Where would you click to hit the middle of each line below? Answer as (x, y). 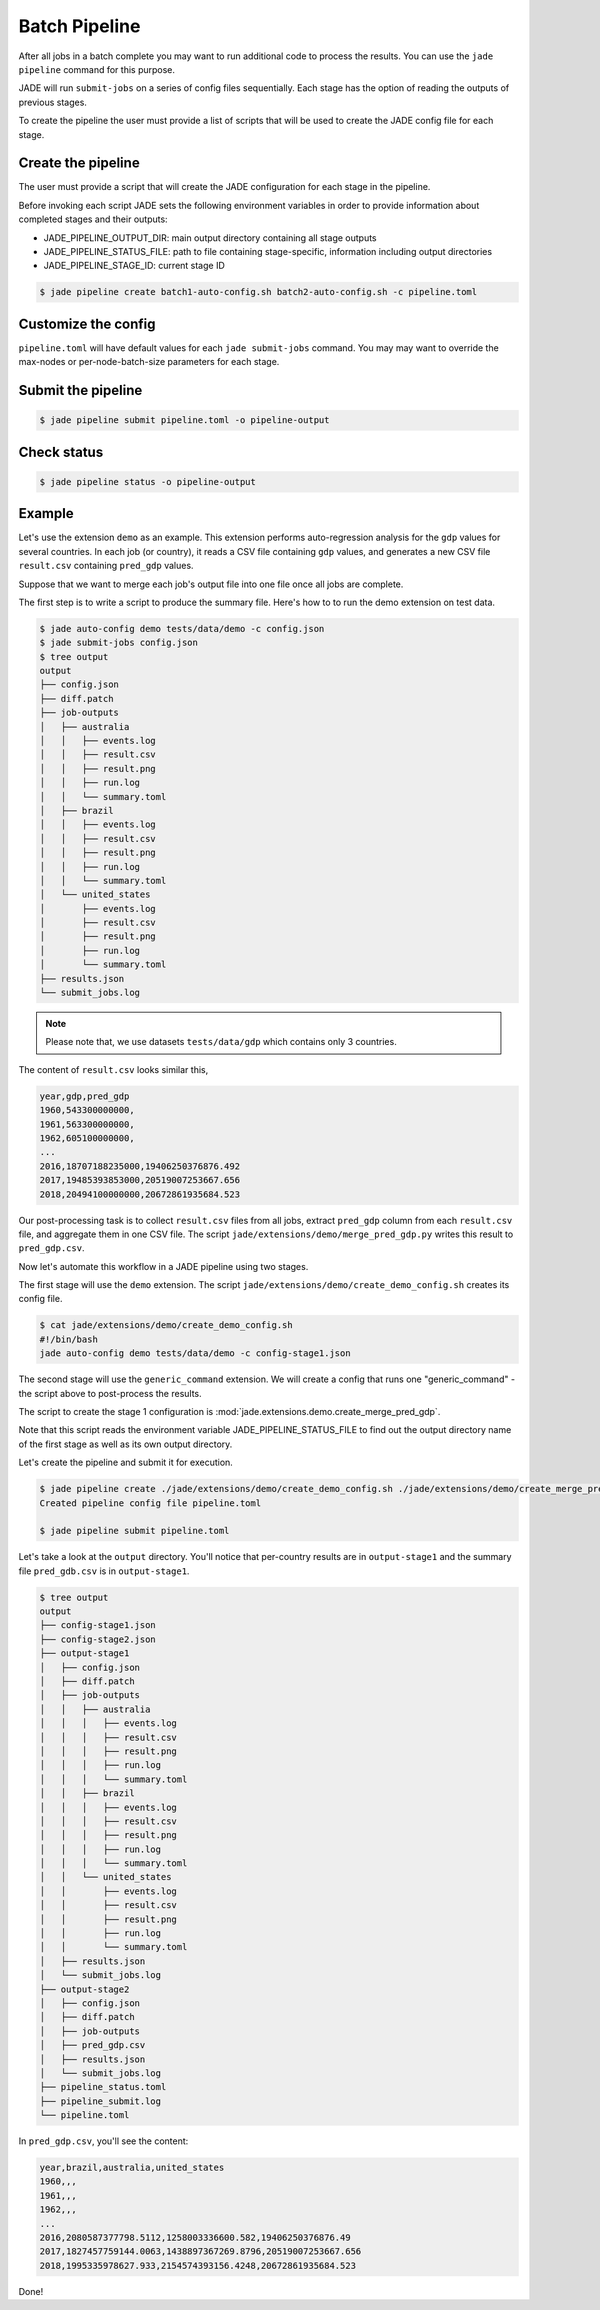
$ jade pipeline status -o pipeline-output (148, 481)
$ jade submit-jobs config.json (119, 643)
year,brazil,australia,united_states (132, 2168)
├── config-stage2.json (98, 1639)
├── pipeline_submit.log (100, 2101)
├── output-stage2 (84, 1989)
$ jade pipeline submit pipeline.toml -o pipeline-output (184, 420)
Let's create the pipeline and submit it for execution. (126, 1462)
